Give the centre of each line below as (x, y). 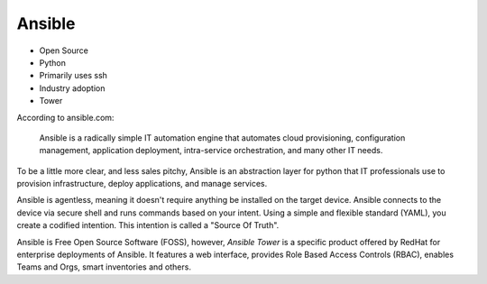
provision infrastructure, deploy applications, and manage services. (142, 184)
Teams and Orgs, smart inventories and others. (104, 267)
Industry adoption (72, 88)
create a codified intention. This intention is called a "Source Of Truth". (148, 225)
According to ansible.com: (65, 117)
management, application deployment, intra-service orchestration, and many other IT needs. (211, 151)
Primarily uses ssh (74, 76)
